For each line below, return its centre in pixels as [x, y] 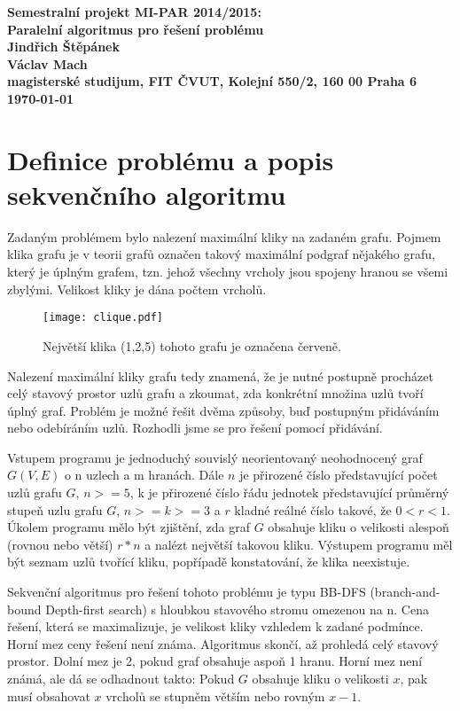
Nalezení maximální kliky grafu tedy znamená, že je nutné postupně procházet [220, 375]
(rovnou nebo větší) [60, 544]
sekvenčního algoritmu [147, 194]
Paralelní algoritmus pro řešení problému [136, 29]
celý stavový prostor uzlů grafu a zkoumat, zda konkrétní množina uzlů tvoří [215, 393]
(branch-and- [405, 592]
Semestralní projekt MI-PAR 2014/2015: [134, 12]
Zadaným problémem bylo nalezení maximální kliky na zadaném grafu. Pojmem [224, 236]
